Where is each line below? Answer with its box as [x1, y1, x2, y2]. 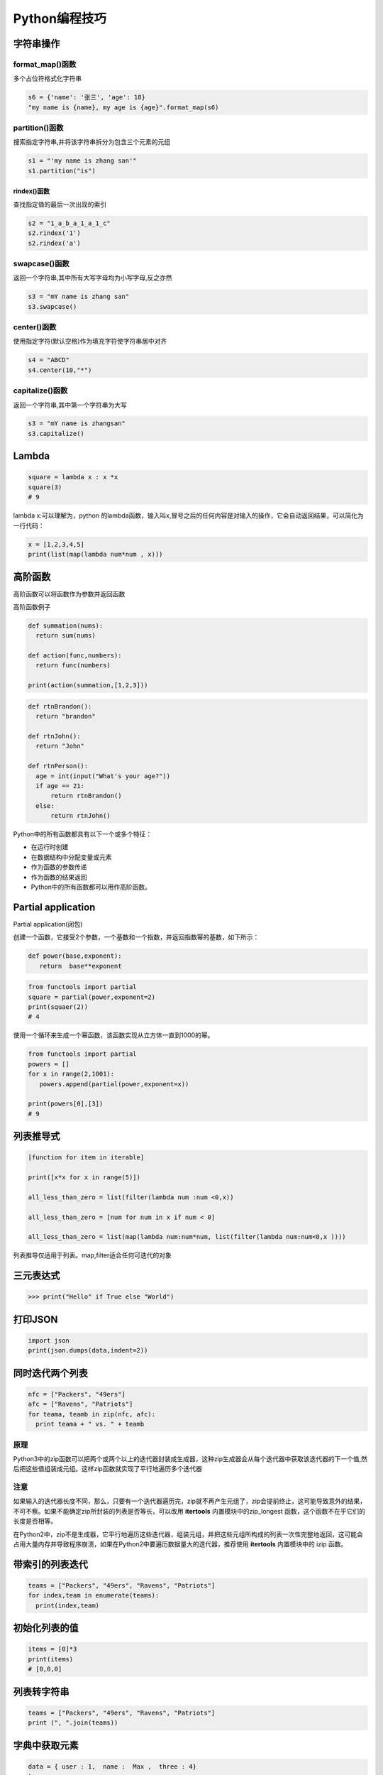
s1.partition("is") [28, 167, 96, 175]
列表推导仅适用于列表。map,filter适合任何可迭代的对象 [13, 1251, 172, 1260]
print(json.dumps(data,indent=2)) [28, 1346, 148, 1355]
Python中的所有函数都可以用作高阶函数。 [30, 883, 152, 891]
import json [28, 1337, 70, 1345]
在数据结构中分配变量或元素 [30, 853, 112, 861]
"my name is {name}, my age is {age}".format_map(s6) [28, 103, 219, 111]
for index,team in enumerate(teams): [28, 1591, 160, 1600]
